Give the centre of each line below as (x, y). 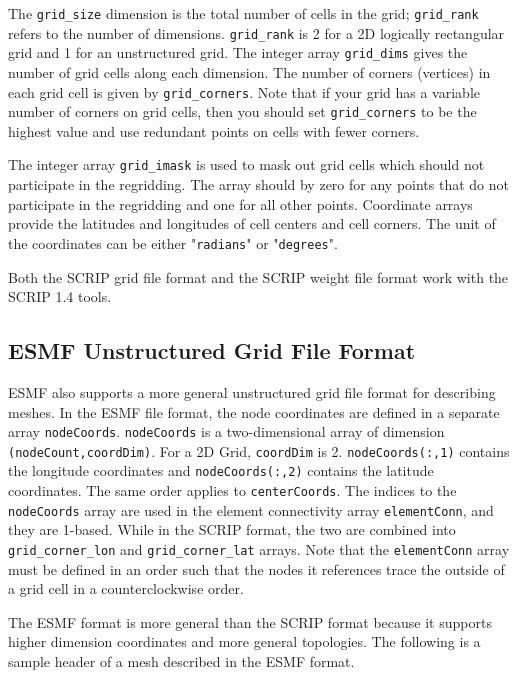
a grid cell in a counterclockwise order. (126, 588)
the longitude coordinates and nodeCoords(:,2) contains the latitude (221, 470)
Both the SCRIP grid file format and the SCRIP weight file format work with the (258, 276)
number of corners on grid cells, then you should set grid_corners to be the (242, 111)
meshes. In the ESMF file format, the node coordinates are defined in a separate (254, 411)
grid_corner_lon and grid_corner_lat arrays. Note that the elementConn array (259, 549)
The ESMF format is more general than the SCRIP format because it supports (250, 621)
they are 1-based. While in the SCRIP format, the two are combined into (232, 529)
